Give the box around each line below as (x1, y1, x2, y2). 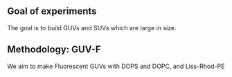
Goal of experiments (7, 5, 97, 17)
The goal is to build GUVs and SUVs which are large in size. (7, 23, 177, 32)
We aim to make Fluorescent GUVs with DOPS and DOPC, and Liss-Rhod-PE (7, 62, 225, 70)
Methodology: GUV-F (7, 44, 102, 56)
